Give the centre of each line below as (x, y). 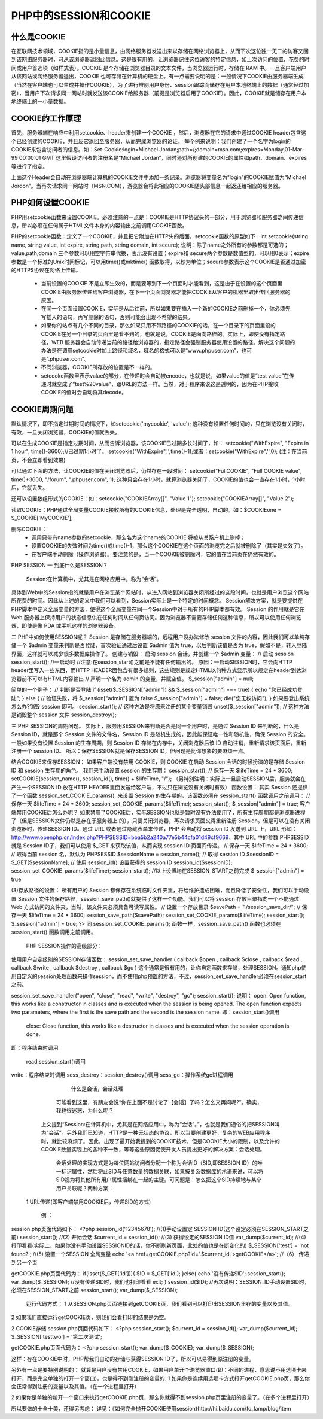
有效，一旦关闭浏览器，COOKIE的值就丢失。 (66, 432)
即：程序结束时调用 (35, 1048)
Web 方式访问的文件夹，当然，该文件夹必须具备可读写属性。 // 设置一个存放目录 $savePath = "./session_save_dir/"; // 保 (159, 907)
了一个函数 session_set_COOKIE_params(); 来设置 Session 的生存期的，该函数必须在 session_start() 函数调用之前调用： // (161, 795)
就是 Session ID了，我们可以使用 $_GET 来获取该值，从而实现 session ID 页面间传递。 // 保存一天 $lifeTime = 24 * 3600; (159, 846)
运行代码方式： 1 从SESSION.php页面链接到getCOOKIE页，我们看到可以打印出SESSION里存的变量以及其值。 (160, 1303)
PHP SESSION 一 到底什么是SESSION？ (60, 565)
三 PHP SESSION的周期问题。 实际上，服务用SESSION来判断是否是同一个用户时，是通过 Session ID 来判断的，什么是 (155, 726)
